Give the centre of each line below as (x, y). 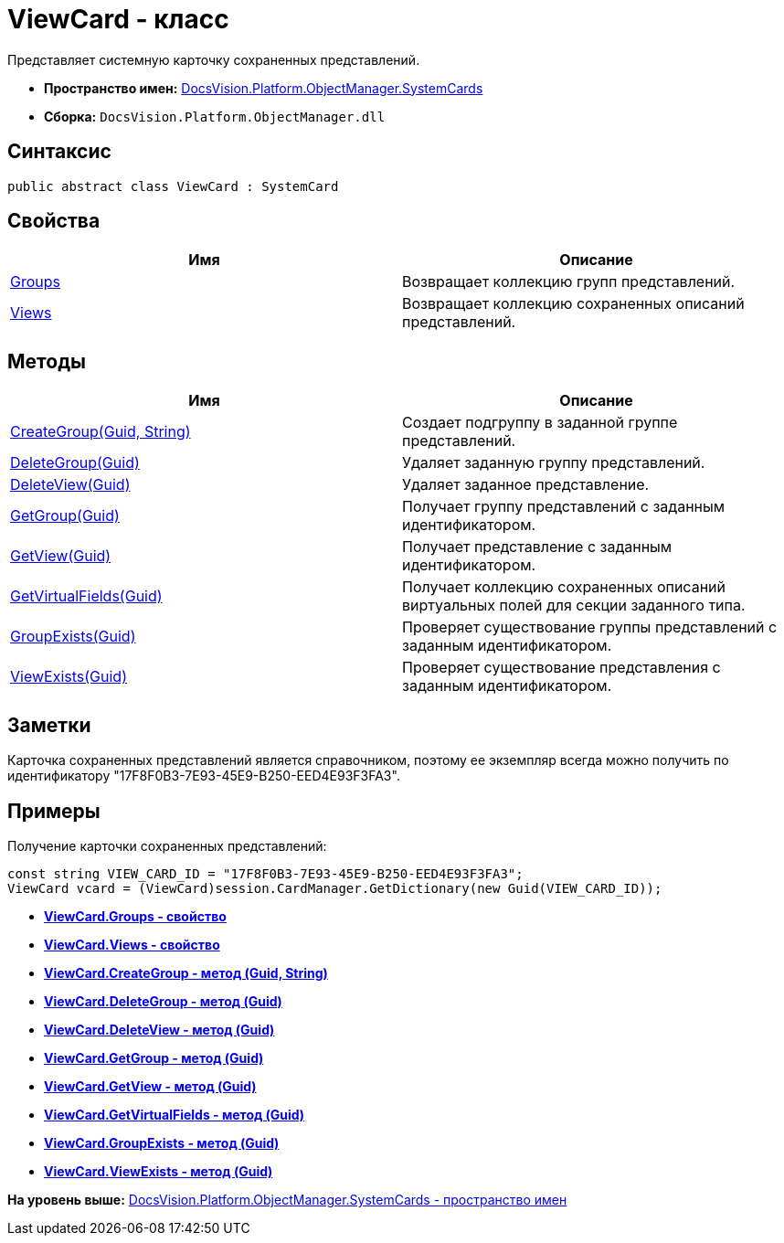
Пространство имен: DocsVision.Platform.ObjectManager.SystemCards (264, 88)
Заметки (49, 725)
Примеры (54, 811)
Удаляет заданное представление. (526, 485)
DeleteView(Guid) (70, 485)
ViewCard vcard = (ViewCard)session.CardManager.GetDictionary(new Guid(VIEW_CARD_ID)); (335, 888)
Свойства (54, 221)
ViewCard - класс (118, 19)
